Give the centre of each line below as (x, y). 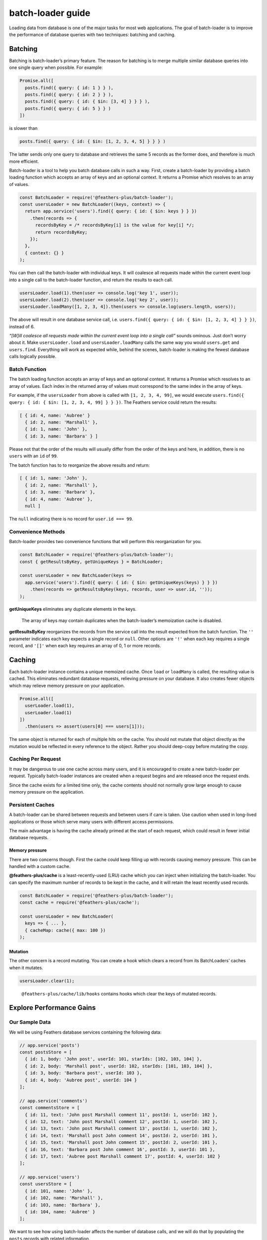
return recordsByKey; (61, 232)
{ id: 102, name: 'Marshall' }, (64, 1198)
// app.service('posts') (50, 1045)
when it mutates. (26, 968)
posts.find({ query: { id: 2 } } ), (69, 94)
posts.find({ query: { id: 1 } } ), (69, 88)
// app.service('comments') (53, 1101)
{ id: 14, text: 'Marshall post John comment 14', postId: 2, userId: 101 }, (121, 1135)
